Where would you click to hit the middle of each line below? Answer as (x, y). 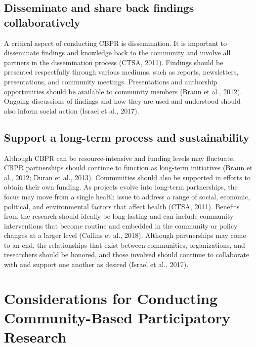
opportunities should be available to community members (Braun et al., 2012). (123, 91)
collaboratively (42, 22)
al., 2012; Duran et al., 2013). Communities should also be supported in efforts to (127, 177)
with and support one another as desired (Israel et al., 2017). (96, 264)
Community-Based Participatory (117, 318)
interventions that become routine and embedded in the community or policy (121, 225)
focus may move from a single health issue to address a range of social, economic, (127, 196)
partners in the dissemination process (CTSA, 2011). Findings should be (114, 62)
